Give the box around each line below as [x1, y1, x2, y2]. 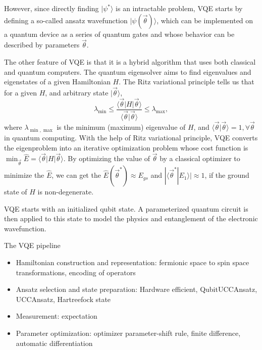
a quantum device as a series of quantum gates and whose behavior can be [4, 28, 235, 39]
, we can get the [51, 170, 101, 180]
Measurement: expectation [16, 311, 97, 321]
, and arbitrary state [45, 87, 109, 97]
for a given [4, 87, 37, 97]
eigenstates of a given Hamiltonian [4, 76, 111, 87]
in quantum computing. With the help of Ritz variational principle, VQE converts [4, 132, 258, 142]
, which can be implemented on [156, 15, 253, 25]
